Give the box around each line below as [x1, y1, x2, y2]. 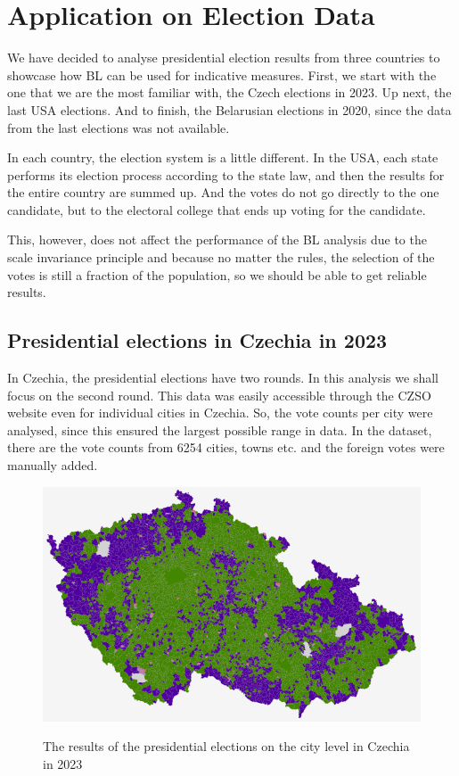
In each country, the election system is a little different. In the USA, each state [7, 148, 439, 167]
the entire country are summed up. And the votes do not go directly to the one [7, 183, 439, 202]
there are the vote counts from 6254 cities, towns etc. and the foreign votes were [7, 438, 445, 457]
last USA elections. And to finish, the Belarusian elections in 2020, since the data [7, 100, 452, 119]
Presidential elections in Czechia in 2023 [7, 326, 388, 354]
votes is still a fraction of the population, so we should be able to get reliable [7, 265, 427, 284]
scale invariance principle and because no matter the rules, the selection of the [7, 248, 435, 267]
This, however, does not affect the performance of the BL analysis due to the [7, 230, 427, 249]
